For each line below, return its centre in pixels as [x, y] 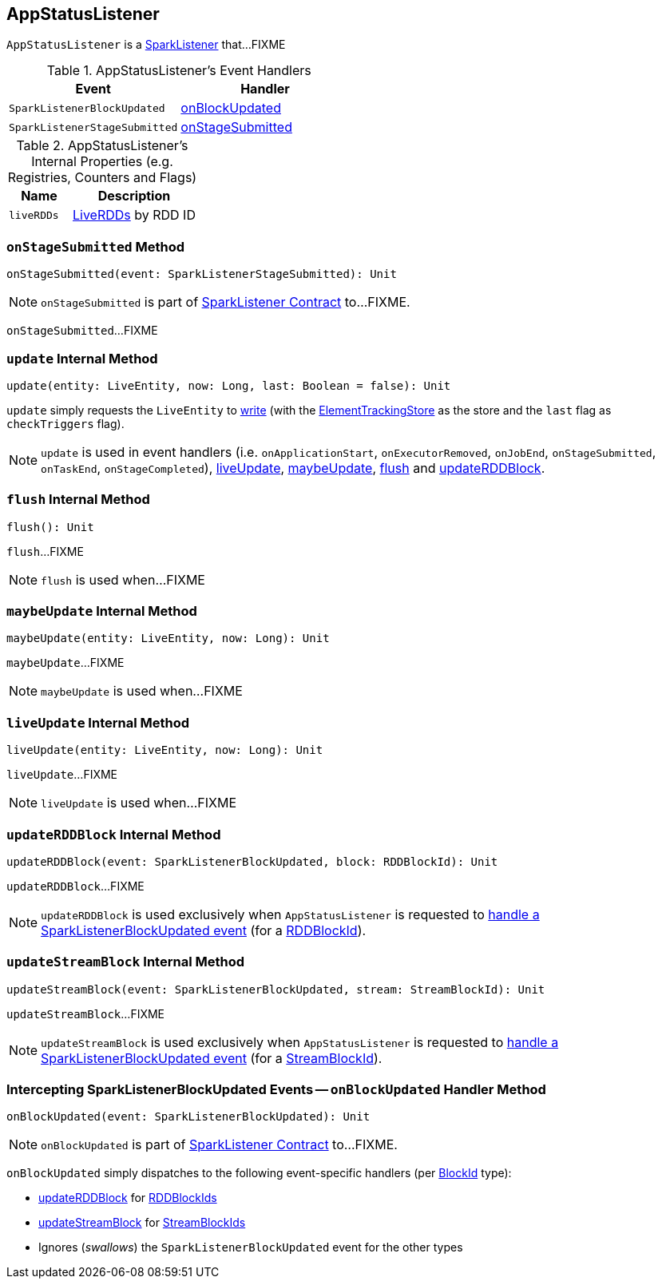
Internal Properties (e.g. [102, 162]
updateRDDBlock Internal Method [114, 834]
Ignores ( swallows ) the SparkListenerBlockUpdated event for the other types [251, 1247]
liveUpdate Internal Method [98, 722]
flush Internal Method [78, 500]
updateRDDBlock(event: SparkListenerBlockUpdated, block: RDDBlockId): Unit [252, 861]
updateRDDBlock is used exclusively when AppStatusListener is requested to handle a [290, 914]
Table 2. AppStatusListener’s [102, 146]
